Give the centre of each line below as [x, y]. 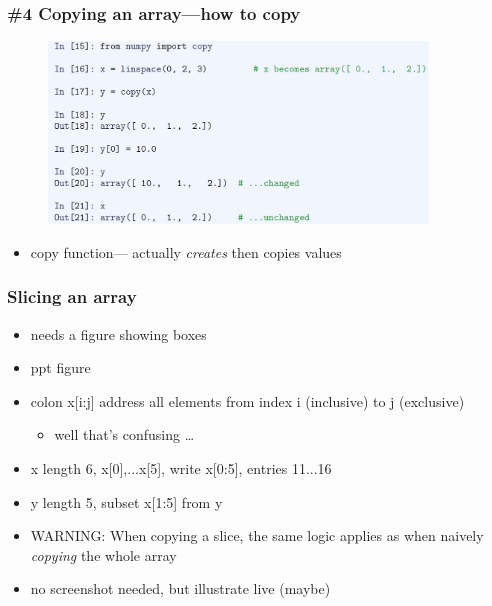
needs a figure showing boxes [118, 333]
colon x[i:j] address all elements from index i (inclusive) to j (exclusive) [247, 400]
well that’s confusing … [124, 434]
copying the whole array [103, 554]
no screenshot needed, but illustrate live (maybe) [180, 588]
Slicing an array [72, 296]
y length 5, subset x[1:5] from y [126, 501]
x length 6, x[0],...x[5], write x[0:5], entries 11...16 [181, 467]
